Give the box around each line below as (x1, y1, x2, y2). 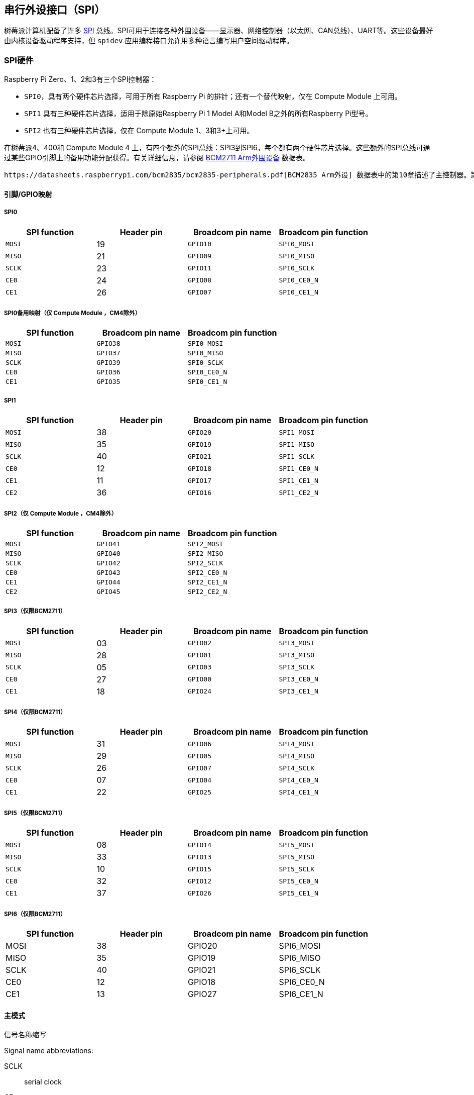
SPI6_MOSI (279, 941, 321, 951)
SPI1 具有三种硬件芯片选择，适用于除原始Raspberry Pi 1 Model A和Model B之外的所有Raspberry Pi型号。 (24, 109, 373, 118)
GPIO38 (96, 340, 121, 348)
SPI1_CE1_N (279, 476, 318, 484)
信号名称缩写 (4, 1030, 46, 1039)
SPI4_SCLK (279, 764, 314, 772)
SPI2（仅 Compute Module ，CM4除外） (4, 510, 117, 517)
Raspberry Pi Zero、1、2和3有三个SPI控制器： (4, 75, 157, 84)
